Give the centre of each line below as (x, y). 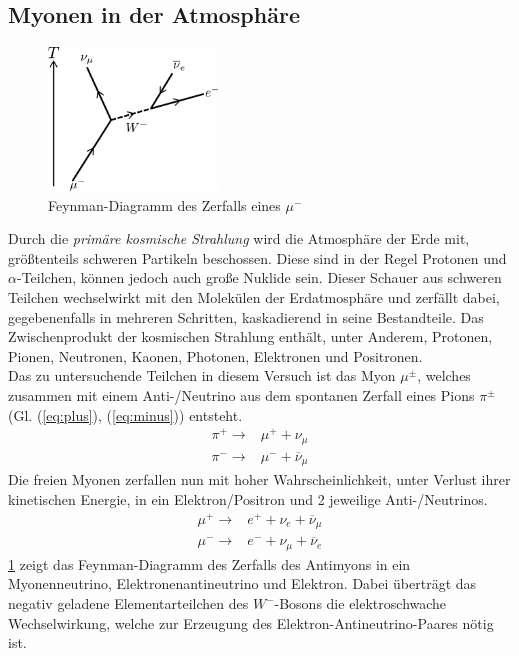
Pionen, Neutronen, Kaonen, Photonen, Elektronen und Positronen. (215, 355)
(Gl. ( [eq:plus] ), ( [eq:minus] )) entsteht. (125, 414)
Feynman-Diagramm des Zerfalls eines (164, 204)
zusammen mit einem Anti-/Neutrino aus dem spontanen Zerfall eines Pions (241, 394)
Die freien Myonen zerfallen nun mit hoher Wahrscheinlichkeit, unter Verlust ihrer (259, 479)
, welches (444, 375)
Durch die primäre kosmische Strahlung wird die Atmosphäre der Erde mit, (239, 238)
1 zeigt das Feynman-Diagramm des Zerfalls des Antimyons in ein (209, 563)
